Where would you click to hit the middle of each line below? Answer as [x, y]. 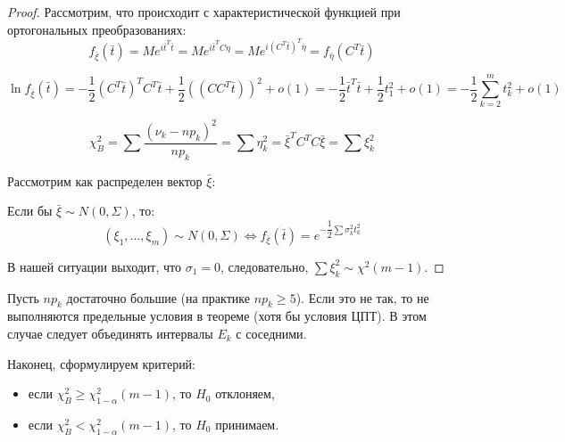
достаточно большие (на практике [158, 297]
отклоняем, [245, 393]
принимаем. [247, 424]
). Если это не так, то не [362, 297]
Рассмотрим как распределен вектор [105, 180]
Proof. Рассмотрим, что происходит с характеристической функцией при [204, 12]
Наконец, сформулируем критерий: [102, 363]
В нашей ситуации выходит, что [95, 266]
